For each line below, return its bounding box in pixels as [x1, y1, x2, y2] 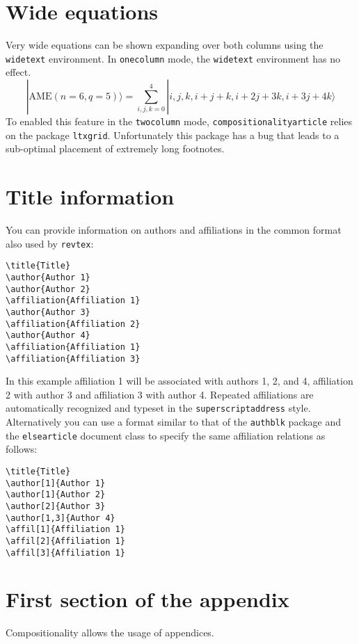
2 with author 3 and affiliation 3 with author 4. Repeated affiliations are [6, 387, 314, 401]
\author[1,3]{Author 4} [6, 513, 115, 523]
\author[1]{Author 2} [6, 490, 106, 500]
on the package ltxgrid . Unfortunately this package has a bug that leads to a [6, 127, 340, 142]
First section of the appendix [6, 585, 289, 613]
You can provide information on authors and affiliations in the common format [6, 223, 342, 236]
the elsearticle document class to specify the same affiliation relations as [6, 428, 326, 442]
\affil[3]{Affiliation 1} [6, 547, 125, 558]
